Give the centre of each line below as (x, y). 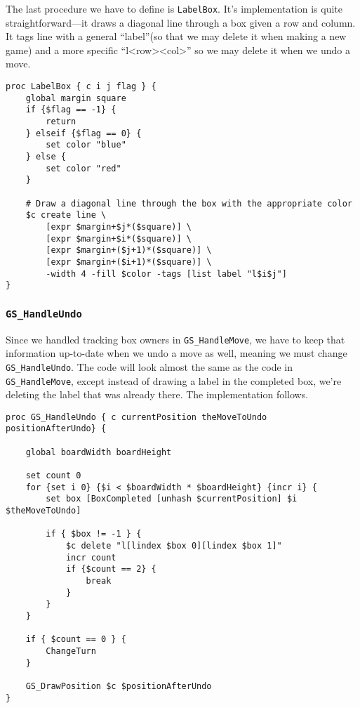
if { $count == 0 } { (76, 640)
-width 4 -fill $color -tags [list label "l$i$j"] (166, 274)
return (61, 122)
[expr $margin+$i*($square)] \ (119, 238)
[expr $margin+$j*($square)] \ (119, 227)
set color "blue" (86, 145)
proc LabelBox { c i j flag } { (81, 87)
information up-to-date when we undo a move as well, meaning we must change (176, 353)
